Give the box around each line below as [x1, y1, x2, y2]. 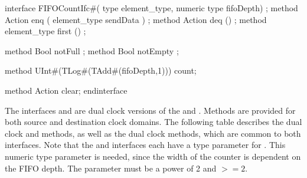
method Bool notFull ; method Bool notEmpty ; [5, 44, 179, 57]
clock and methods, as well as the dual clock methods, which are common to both [5, 127, 301, 139]
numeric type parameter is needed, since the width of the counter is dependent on [5, 150, 301, 162]
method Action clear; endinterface [5, 84, 128, 96]
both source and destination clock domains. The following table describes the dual [5, 116, 302, 128]
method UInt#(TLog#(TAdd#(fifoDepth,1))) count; [5, 64, 197, 77]
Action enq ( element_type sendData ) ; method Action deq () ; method [5, 13, 267, 25]
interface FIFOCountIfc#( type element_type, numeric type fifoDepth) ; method [5, 2, 298, 14]
